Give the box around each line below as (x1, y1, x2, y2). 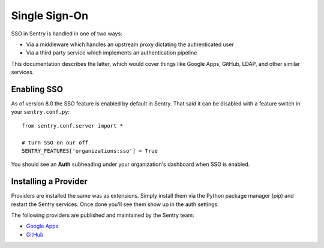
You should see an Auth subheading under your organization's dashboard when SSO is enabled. (11, 161, 250, 168)
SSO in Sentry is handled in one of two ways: (11, 30, 122, 37)
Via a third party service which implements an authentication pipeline (26, 49, 197, 56)
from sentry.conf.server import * (22, 122, 123, 129)
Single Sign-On (11, 9, 89, 22)
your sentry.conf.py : (11, 108, 70, 116)
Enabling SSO (11, 84, 63, 94)
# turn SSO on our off (22, 139, 89, 146)
